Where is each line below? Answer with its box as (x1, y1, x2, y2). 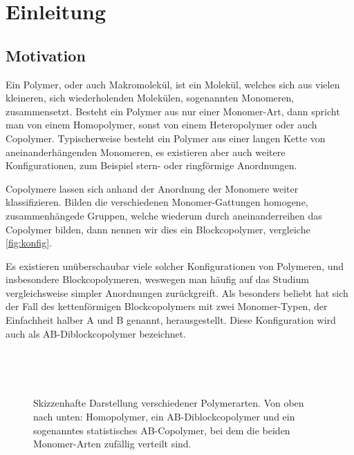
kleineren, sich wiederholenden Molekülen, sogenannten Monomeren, (6, 90, 295, 105)
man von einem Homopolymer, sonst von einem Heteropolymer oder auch (6, 117, 317, 132)
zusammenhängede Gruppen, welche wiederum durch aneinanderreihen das (6, 208, 322, 222)
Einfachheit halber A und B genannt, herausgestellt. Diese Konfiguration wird (6, 313, 336, 327)
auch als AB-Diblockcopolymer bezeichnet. (6, 326, 187, 340)
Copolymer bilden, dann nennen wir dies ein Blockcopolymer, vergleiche (6, 222, 310, 236)
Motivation (6, 44, 86, 66)
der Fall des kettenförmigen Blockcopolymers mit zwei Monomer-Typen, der (6, 299, 328, 313)
